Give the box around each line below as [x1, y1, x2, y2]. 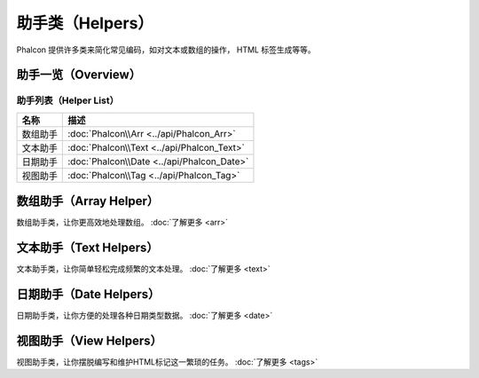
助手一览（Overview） [16, 67, 142, 83]
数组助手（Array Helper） [16, 193, 160, 209]
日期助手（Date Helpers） [16, 287, 161, 302]
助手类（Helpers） [16, 13, 154, 33]
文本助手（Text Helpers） [16, 240, 159, 256]
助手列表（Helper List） [16, 94, 119, 106]
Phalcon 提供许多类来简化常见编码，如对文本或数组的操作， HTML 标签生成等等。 [16, 44, 316, 55]
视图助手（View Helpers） [16, 333, 163, 348]
